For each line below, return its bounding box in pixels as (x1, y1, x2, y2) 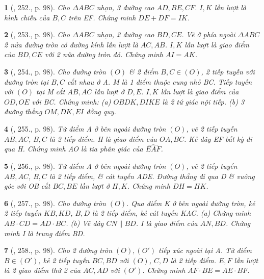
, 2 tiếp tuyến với (201, 66, 255, 77)
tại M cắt (36, 86, 65, 97)
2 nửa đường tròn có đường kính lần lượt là (4, 39, 138, 49)
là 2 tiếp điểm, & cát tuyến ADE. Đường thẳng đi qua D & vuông (49, 170, 255, 181)
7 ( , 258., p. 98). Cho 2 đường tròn (4, 245, 113, 256)
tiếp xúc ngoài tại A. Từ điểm (158, 245, 252, 256)
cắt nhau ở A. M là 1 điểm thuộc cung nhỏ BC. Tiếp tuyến (67, 76, 252, 87)
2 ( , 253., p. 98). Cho (4, 29, 70, 40)
